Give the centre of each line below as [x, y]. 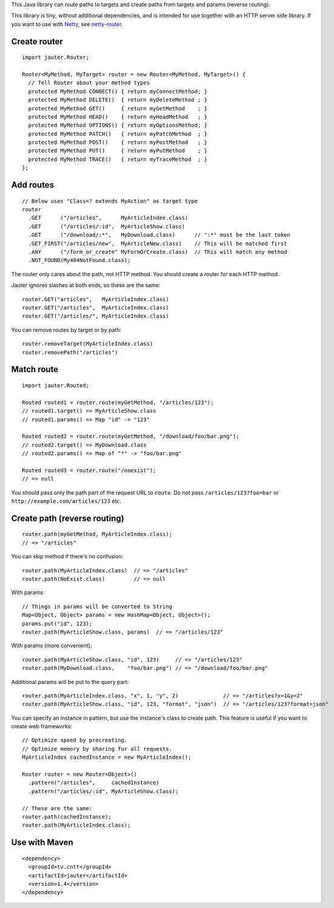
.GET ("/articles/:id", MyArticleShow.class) [106, 226]
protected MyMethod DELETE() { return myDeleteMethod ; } [118, 100]
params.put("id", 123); [57, 623]
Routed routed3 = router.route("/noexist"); [89, 470]
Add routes [33, 185]
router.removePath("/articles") [70, 352]
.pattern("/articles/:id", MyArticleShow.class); [103, 791]
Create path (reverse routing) [68, 518]
